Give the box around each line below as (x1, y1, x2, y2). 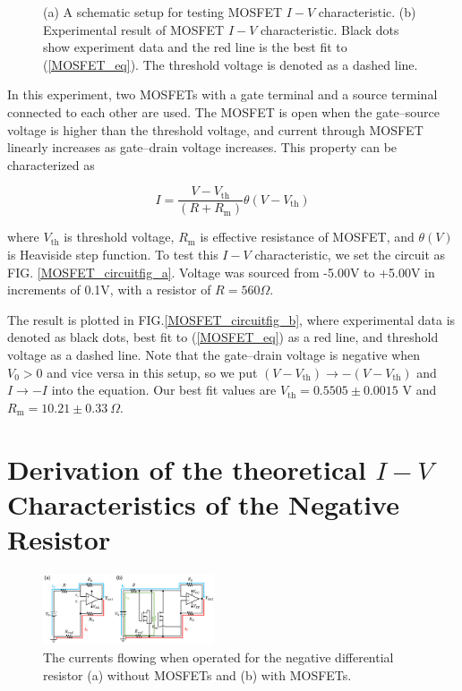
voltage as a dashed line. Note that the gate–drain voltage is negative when (7, 345, 421, 363)
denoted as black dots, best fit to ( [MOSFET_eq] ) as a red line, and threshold (7, 328, 439, 346)
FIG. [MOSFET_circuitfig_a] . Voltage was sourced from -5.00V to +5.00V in (7, 262, 435, 281)
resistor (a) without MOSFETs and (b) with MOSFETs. (43, 665, 352, 684)
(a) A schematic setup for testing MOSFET (43, 3, 283, 21)
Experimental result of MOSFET (43, 20, 225, 38)
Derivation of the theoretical (7, 450, 366, 487)
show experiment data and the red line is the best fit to (43, 38, 347, 56)
